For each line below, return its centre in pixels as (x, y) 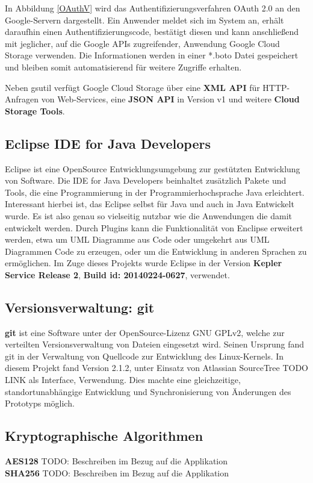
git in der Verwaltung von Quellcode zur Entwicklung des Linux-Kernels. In (144, 356)
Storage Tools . (35, 111)
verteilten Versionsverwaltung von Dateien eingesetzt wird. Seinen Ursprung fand (154, 344)
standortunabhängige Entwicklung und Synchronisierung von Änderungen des (148, 391)
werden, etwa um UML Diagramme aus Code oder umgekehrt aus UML (137, 239)
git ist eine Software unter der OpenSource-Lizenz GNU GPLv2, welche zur (145, 332)
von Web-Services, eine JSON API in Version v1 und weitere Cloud (170, 99)
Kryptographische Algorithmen (104, 436)
